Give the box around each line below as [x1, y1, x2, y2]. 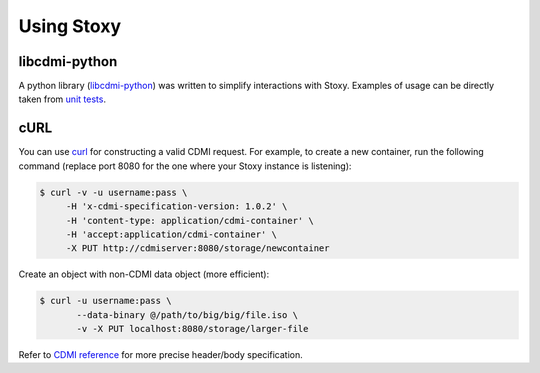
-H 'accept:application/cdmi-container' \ [65, 228, 277, 240]
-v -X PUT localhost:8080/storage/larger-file [76, 323, 309, 335]
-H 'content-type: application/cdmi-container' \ [65, 215, 314, 226]
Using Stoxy [18, 15, 122, 37]
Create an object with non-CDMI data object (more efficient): [18, 268, 270, 280]
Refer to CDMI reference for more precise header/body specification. [18, 349, 304, 361]
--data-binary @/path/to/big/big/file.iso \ [76, 309, 299, 320]
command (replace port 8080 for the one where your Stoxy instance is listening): [18, 160, 352, 172]
